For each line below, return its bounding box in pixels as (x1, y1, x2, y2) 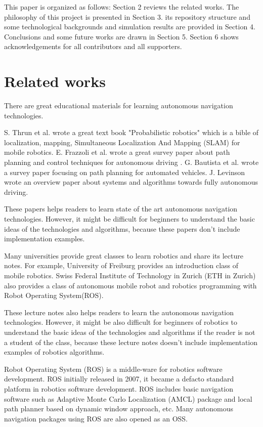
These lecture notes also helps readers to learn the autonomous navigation (4, 307, 234, 317)
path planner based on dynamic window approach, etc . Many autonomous (4, 403, 233, 414)
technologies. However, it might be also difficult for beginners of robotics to (4, 317, 237, 327)
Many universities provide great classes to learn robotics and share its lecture (4, 250, 243, 261)
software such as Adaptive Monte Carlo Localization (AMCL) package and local (4, 393, 252, 404)
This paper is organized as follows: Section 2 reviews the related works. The (4, 2, 239, 12)
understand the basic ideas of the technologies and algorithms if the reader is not (4, 326, 255, 337)
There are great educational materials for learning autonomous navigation (4, 100, 233, 111)
